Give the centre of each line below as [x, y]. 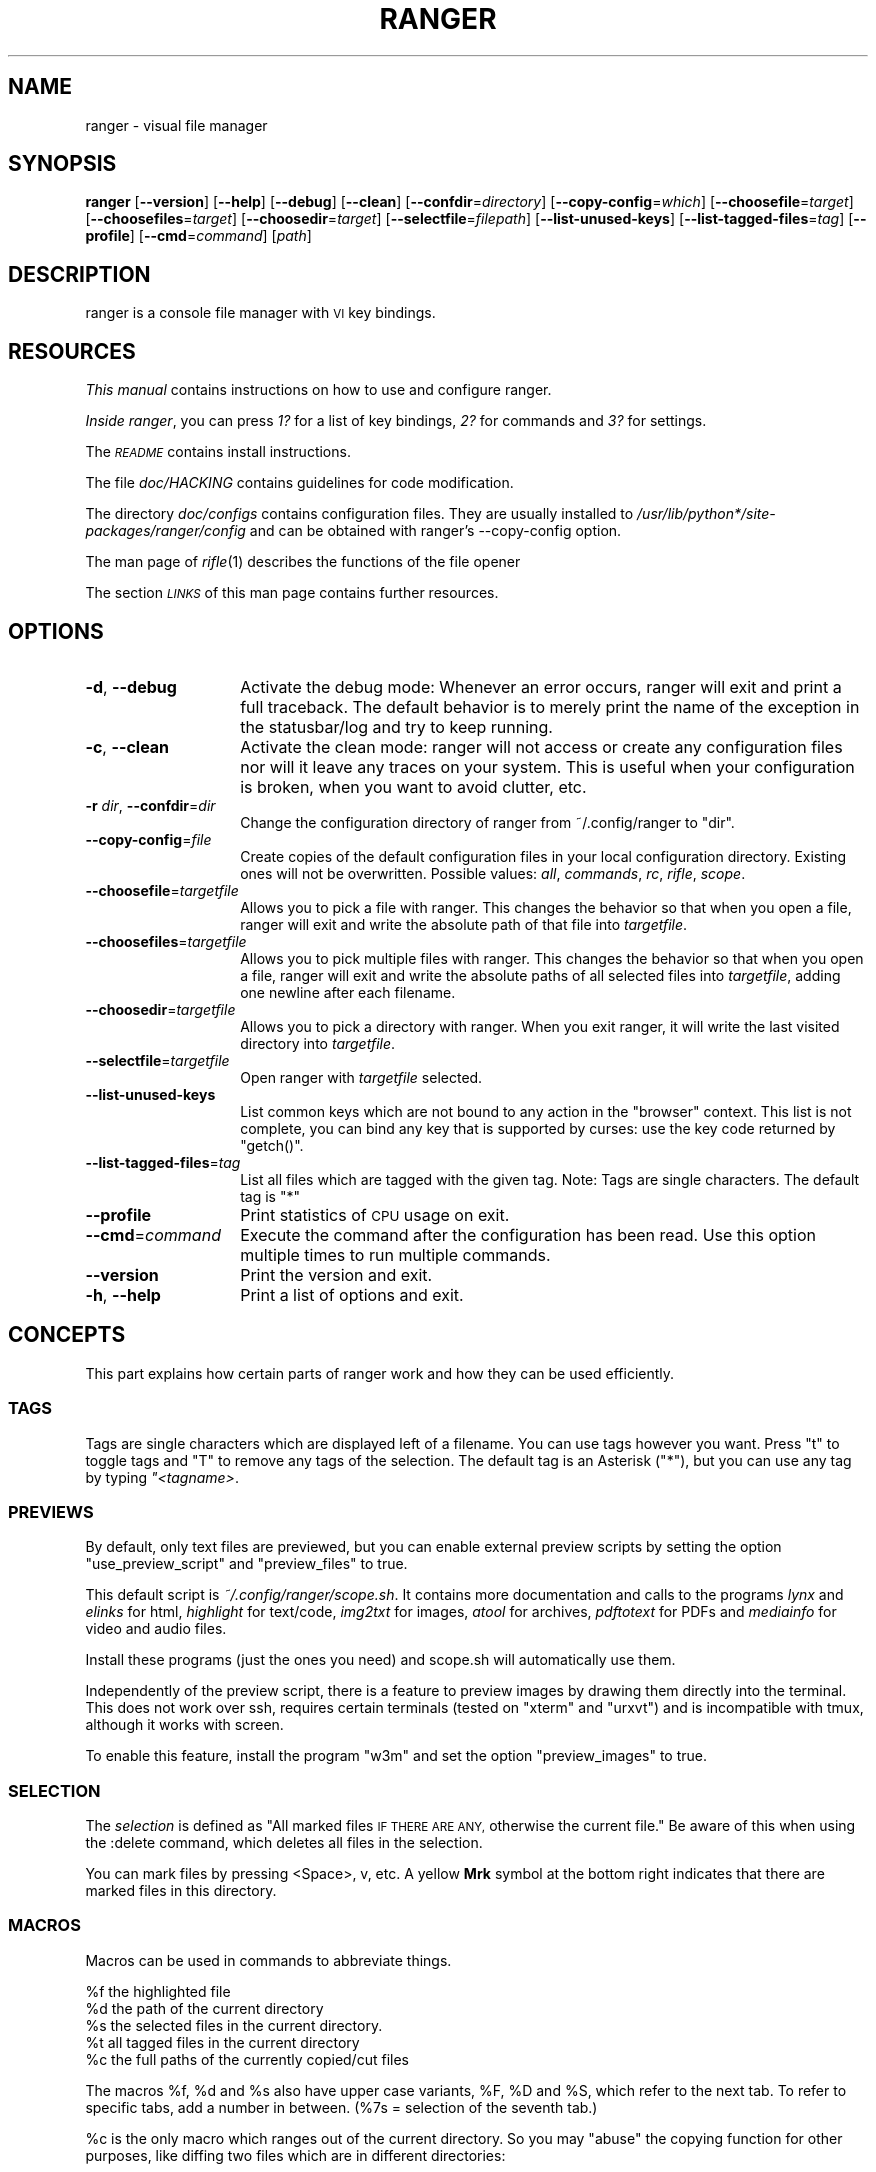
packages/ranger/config [165, 531]
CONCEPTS [67, 1335]
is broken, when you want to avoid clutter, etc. [413, 786]
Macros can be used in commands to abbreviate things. [268, 1960]
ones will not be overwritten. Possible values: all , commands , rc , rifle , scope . [493, 873]
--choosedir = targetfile [160, 1009]
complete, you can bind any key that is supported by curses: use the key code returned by [538, 1128]
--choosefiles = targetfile [166, 941]
